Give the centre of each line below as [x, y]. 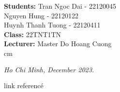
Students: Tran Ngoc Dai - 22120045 [60, 6]
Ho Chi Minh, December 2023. [49, 69]
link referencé [24, 85]
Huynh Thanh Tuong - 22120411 [52, 25]
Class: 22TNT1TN [33, 34]
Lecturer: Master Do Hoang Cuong [58, 44]
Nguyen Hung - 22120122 [41, 15]
